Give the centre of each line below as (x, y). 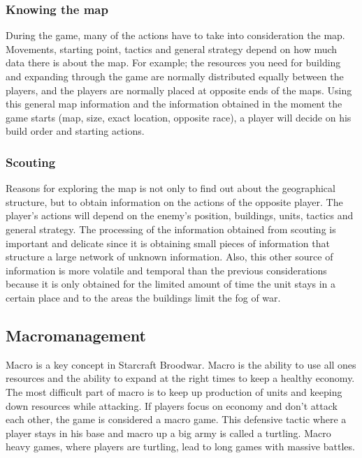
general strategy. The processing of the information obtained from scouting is (171, 229)
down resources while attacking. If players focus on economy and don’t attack (172, 405)
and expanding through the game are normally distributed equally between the (175, 76)
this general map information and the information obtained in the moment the (174, 104)
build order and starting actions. (75, 131)
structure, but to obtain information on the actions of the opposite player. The (174, 201)
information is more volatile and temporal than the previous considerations (166, 270)
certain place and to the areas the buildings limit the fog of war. (143, 297)
